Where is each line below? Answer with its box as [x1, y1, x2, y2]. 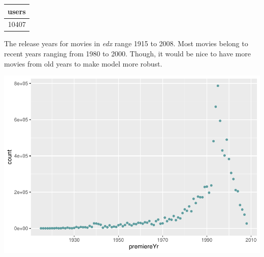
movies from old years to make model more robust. [4, 58, 162, 69]
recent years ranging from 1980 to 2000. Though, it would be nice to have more [4, 48, 251, 59]
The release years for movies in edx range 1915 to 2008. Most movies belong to [4, 38, 248, 49]
